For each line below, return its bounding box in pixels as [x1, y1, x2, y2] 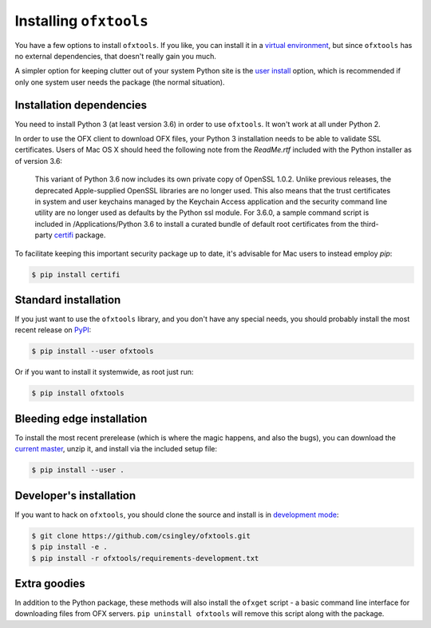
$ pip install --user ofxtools [31, 347, 155, 356]
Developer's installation [14, 488, 136, 503]
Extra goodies [14, 576, 85, 590]
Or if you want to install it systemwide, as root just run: [14, 368, 194, 377]
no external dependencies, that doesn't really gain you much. [14, 51, 217, 61]
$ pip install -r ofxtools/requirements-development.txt [31, 554, 259, 562]
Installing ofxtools [14, 12, 148, 30]
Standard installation [14, 292, 121, 307]
